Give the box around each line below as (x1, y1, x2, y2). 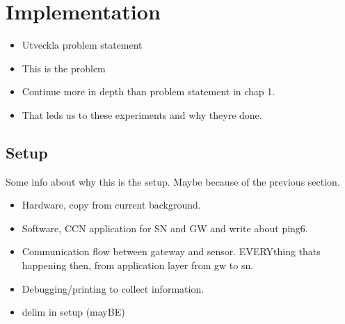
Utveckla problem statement (22, 38, 143, 52)
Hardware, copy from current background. (22, 197, 201, 212)
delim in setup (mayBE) (22, 305, 125, 319)
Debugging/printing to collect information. (22, 281, 204, 295)
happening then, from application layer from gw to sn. (22, 258, 254, 273)
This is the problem (22, 60, 106, 75)
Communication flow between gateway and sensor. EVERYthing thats (22, 244, 321, 259)
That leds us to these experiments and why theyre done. (22, 107, 262, 122)
